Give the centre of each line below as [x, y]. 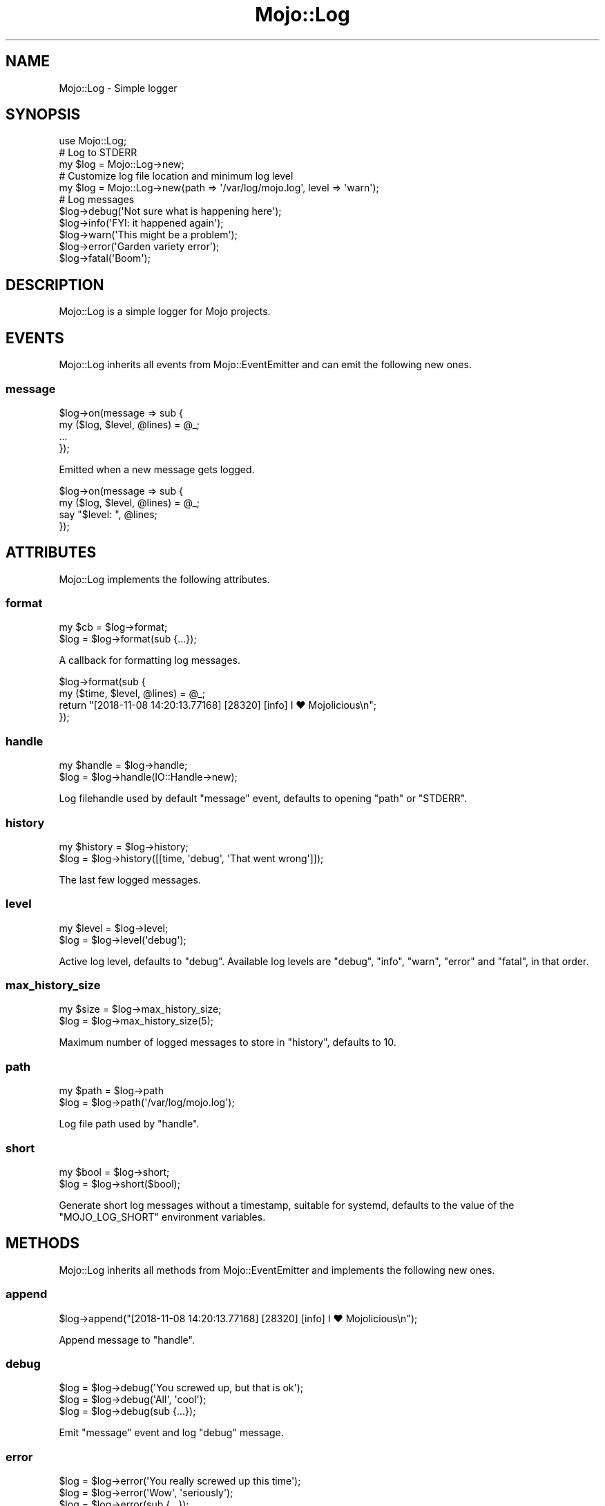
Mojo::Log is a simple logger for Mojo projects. [165, 312]
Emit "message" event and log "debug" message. [171, 1433]
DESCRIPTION [55, 285]
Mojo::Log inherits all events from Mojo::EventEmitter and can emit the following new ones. [265, 365]
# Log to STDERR [98, 153]
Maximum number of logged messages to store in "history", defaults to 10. [228, 1042]
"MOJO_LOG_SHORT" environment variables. [162, 1217]
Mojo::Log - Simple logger [118, 88]
